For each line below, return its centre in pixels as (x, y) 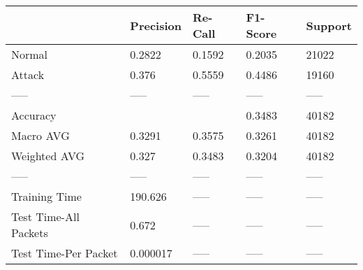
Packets (30, 233)
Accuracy (34, 115)
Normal (30, 54)
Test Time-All (45, 216)
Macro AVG (40, 135)
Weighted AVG (48, 156)
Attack (28, 74)
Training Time (46, 196)
